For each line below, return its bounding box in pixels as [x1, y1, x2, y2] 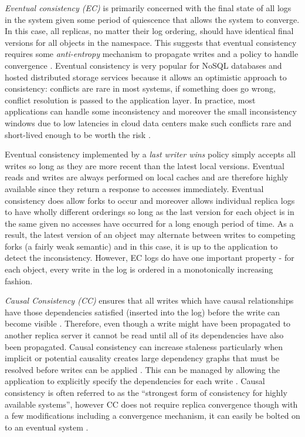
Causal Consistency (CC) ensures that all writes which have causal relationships [5, 294, 294, 307]
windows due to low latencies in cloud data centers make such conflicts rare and [5, 116, 292, 129]
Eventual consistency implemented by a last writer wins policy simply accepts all [5, 148, 296, 160]
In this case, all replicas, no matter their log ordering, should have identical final [5, 25, 294, 37]
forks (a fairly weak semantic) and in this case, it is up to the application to [5, 240, 278, 252]
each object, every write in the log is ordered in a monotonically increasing [5, 263, 273, 275]
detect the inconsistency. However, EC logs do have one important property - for [5, 251, 294, 264]
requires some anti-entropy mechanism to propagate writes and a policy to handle [5, 48, 299, 60]
